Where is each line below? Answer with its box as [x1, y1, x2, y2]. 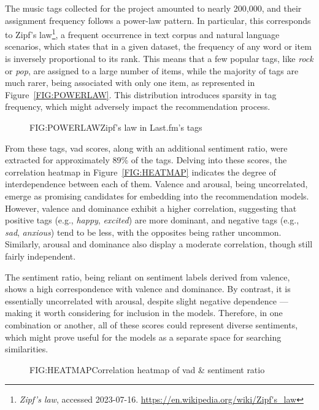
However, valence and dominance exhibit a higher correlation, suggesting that [5, 201, 297, 214]
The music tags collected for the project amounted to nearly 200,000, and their [5, 2, 302, 14]
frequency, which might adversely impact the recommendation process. [5, 100, 271, 113]
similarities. [5, 342, 48, 355]
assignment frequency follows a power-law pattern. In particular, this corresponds [5, 14, 311, 26]
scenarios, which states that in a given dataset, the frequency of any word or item [5, 40, 312, 53]
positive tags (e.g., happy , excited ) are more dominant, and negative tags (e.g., [5, 214, 299, 226]
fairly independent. [5, 249, 76, 262]
